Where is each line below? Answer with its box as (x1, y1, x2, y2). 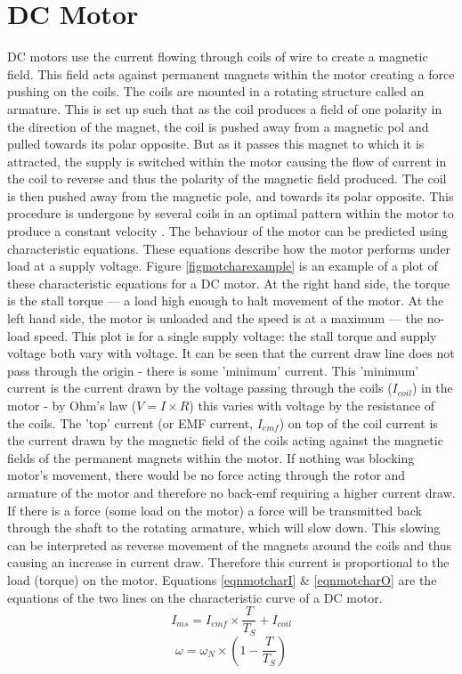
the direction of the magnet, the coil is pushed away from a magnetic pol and (7, 117, 429, 135)
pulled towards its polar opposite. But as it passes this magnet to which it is (7, 134, 425, 153)
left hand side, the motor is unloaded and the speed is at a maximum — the (7, 309, 423, 328)
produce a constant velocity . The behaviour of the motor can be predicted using (7, 222, 448, 240)
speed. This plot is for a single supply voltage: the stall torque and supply (34, 326, 437, 345)
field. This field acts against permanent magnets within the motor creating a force (7, 64, 455, 83)
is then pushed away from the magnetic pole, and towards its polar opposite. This (7, 186, 454, 205)
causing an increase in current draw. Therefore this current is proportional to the (7, 553, 450, 572)
